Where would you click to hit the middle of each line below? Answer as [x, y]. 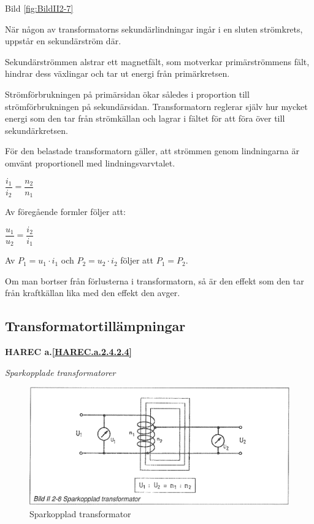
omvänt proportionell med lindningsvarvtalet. [90, 162]
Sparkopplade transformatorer [60, 372]
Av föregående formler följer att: [65, 212]
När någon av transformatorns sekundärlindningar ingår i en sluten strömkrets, [154, 29]
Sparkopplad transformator [80, 513]
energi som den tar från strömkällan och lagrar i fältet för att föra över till [145, 118]
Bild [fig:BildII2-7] [39, 8]
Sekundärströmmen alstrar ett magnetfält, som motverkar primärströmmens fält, [157, 61]
